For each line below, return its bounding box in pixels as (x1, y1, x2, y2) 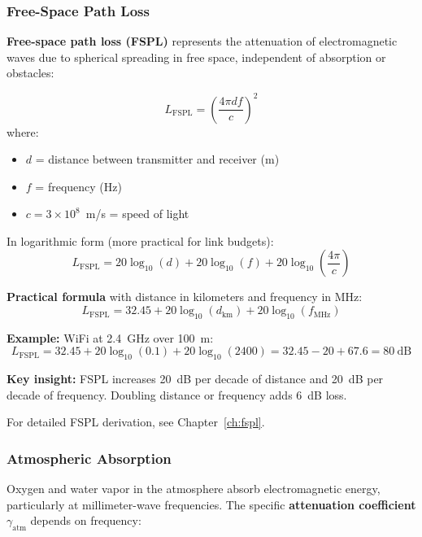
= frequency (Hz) (35, 177, 122, 194)
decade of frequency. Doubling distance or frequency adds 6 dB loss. (7, 386, 347, 403)
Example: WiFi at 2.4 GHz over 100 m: (7, 329, 214, 346)
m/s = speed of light (85, 205, 189, 222)
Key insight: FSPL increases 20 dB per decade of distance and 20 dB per (7, 370, 384, 387)
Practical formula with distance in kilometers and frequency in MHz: (7, 288, 363, 305)
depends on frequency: (30, 512, 141, 529)
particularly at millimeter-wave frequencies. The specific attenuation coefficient (7, 496, 416, 513)
